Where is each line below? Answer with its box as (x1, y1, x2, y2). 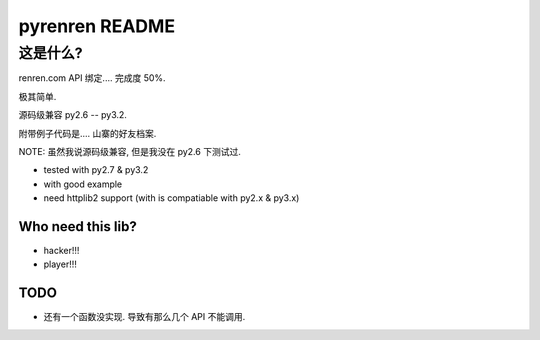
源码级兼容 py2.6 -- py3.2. (18, 109, 127, 121)
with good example (43, 178, 123, 190)
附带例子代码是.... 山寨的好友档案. (18, 127, 157, 139)
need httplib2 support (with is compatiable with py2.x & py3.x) (43, 192, 300, 204)
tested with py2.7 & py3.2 (43, 164, 149, 176)
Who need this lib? (18, 218, 137, 235)
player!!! (43, 258, 77, 270)
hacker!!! (43, 245, 80, 257)
